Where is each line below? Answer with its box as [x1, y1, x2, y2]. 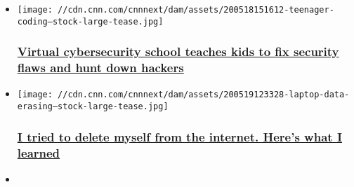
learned [17, 144, 60, 161]
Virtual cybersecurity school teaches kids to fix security [17, 43, 339, 60]
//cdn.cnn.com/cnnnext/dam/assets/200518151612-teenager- [58, 5, 334, 15]
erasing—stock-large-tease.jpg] [17, 102, 169, 112]
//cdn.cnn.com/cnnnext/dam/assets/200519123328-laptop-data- [58, 90, 350, 100]
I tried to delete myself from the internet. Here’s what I [17, 127, 343, 145]
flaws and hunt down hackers [17, 59, 184, 76]
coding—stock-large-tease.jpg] [17, 16, 164, 27]
